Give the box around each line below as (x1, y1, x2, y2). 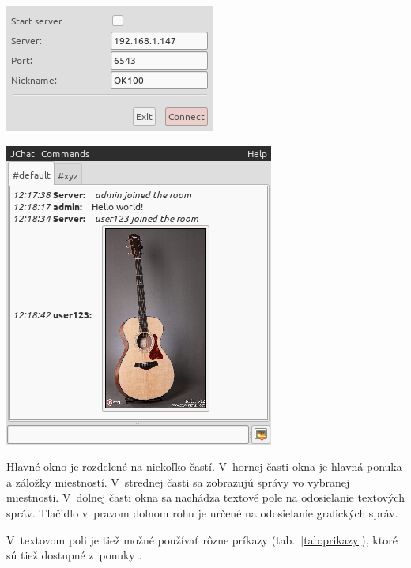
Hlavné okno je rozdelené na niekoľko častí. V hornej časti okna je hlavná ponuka (6, 458, 402, 475)
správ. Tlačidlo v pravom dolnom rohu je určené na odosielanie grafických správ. (6, 504, 398, 521)
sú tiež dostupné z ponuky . (6, 547, 142, 563)
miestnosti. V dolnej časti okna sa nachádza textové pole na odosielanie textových (6, 489, 405, 506)
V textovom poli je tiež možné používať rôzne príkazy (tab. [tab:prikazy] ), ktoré (6, 531, 398, 547)
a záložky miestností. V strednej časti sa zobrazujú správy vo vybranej (6, 473, 350, 490)
